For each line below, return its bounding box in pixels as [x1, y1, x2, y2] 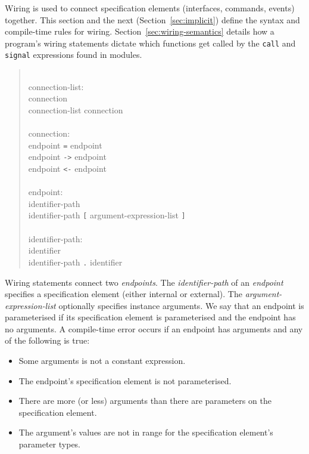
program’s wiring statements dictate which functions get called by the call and [5, 36, 296, 49]
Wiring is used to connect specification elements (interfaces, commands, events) [5, 2, 295, 14]
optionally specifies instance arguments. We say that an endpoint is [58, 299, 304, 311]
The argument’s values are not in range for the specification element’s [18, 426, 273, 438]
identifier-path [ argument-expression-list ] [28, 209, 186, 221]
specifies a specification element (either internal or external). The [5, 288, 242, 300]
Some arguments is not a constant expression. [18, 354, 186, 367]
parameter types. [18, 438, 81, 450]
